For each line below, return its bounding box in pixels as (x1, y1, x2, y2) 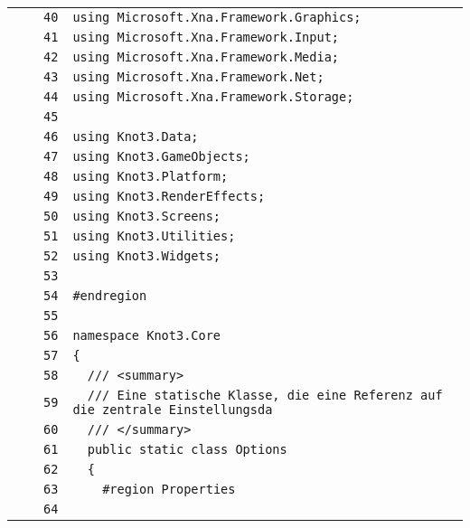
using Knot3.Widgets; (72, 249, 221, 263)
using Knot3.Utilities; (72, 229, 236, 243)
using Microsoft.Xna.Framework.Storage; (72, 90, 354, 104)
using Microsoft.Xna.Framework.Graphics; (72, 10, 362, 24)
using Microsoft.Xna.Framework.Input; (72, 30, 340, 44)
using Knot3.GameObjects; (72, 149, 250, 164)
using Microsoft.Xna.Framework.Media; (72, 50, 340, 64)
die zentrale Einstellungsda (72, 402, 273, 417)
